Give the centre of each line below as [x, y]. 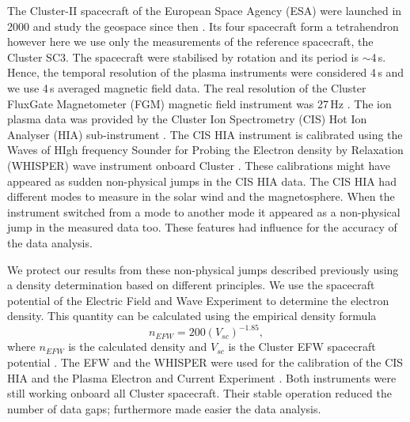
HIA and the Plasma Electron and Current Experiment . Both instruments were [202, 377]
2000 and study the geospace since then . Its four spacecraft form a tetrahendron [203, 26]
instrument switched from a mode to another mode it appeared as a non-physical [204, 211]
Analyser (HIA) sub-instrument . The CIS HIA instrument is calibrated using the [205, 134]
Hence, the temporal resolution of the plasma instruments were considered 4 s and [206, 72]
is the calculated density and [138, 347]
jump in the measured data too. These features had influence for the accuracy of [202, 227]
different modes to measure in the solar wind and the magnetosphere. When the [201, 196]
